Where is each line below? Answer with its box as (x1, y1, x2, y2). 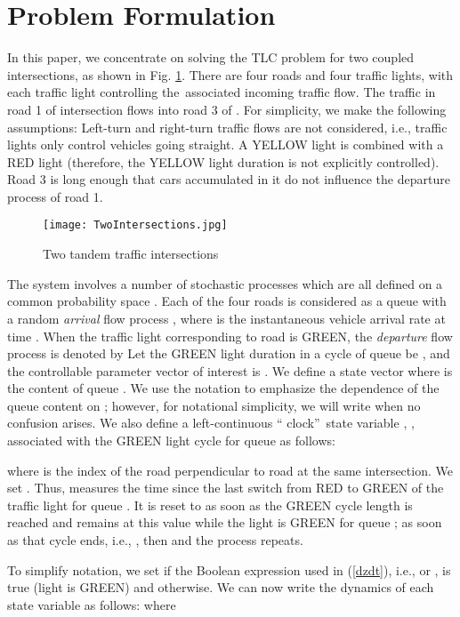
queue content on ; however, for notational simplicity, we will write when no (7, 396, 421, 414)
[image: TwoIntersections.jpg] (43, 219, 228, 232)
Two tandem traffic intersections (43, 244, 219, 263)
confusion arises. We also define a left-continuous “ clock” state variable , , (7, 413, 415, 432)
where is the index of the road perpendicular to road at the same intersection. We (7, 461, 453, 479)
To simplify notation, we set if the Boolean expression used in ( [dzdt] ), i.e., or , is (7, 560, 451, 579)
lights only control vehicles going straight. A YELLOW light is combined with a (7, 135, 444, 154)
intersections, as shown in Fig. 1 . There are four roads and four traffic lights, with (7, 65, 454, 84)
